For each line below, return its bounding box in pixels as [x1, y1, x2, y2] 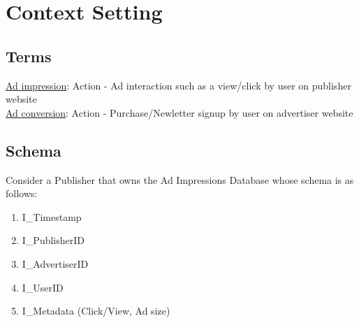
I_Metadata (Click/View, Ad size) [22, 303, 170, 318]
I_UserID [22, 280, 64, 294]
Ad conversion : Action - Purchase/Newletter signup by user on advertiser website [6, 105, 353, 120]
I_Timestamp [22, 209, 82, 224]
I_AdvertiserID [22, 256, 89, 271]
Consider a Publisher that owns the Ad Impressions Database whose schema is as [6, 172, 354, 187]
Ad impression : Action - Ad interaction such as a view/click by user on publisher [6, 78, 351, 92]
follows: [6, 186, 38, 201]
